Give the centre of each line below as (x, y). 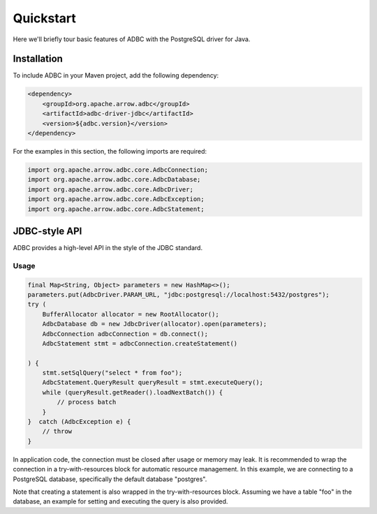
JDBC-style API (47, 231)
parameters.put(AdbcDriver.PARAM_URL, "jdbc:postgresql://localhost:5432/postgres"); (178, 294)
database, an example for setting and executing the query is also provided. (120, 501)
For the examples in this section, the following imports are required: (110, 151)
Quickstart (45, 18)
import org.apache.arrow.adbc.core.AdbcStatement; (116, 209)
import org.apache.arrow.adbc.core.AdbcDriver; (110, 189)
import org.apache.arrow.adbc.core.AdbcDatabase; (114, 179)
